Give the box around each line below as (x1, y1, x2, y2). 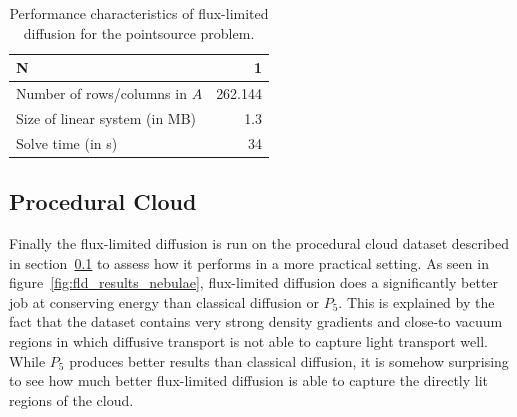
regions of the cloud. (9, 389, 134, 410)
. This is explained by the (338, 291, 495, 312)
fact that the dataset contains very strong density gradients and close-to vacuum (9, 311, 503, 332)
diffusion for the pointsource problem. (23, 22, 255, 43)
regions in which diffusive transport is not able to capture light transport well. (9, 330, 488, 351)
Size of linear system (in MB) (16, 107, 197, 128)
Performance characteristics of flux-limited (9, 3, 269, 23)
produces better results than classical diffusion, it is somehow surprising (69, 350, 509, 371)
